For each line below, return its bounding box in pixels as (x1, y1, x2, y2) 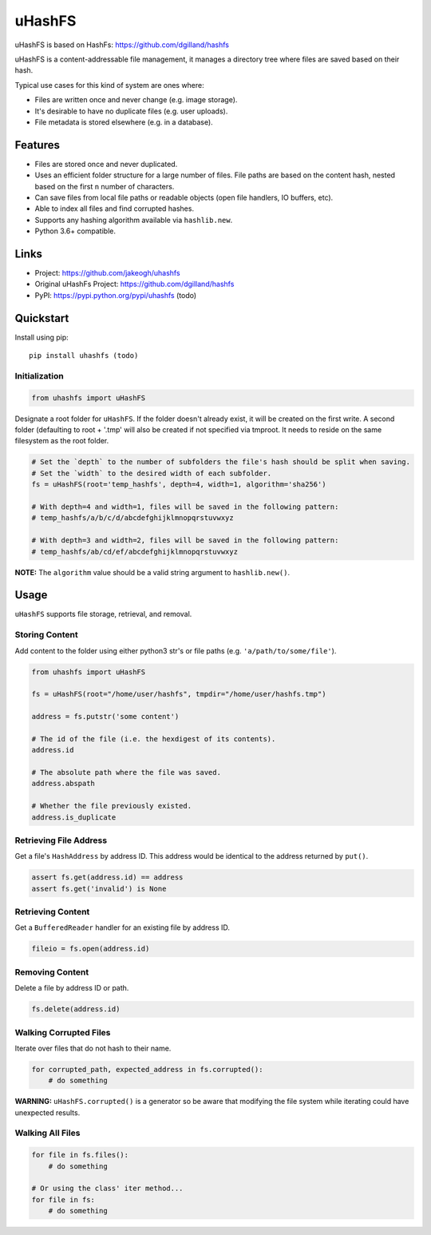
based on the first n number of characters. (34, 181, 175, 191)
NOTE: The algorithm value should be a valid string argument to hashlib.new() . (14, 567, 291, 577)
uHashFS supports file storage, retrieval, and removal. (14, 610, 192, 619)
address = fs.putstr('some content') (31, 712, 180, 721)
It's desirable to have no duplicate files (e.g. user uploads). (34, 106, 228, 116)
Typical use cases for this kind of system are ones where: (14, 80, 205, 89)
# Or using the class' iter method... (31, 1184, 184, 1193)
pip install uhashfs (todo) (29, 351, 139, 360)
